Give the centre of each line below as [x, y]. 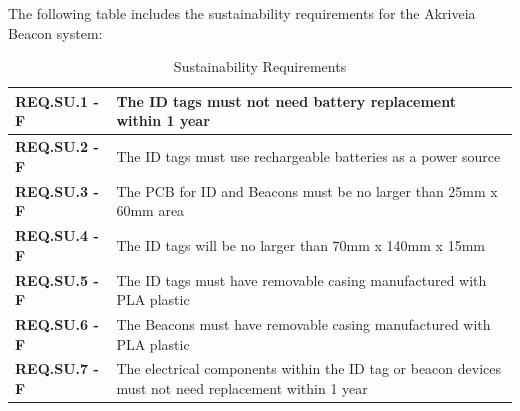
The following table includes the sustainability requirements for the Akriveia [242, 13]
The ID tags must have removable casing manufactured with [301, 279]
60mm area [150, 210]
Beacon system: [55, 32]
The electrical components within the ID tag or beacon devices [309, 368]
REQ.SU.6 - [57, 323]
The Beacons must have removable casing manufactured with [303, 323]
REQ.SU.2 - [57, 146]
